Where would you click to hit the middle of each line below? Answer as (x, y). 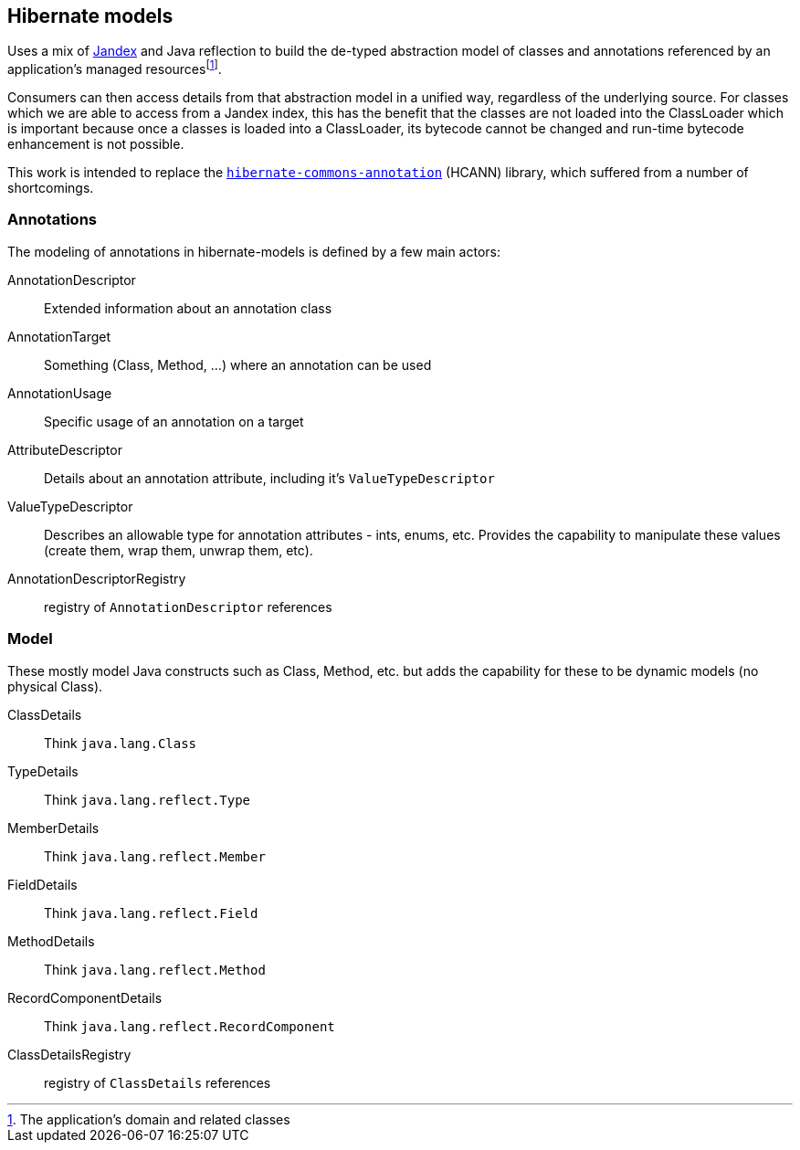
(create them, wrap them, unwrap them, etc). (179, 550)
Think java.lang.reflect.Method (155, 969)
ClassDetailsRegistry (69, 1054)
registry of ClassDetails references (158, 1082)
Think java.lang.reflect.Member (155, 856)
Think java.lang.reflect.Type (147, 799)
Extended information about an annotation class (188, 308)
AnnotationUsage (60, 393)
